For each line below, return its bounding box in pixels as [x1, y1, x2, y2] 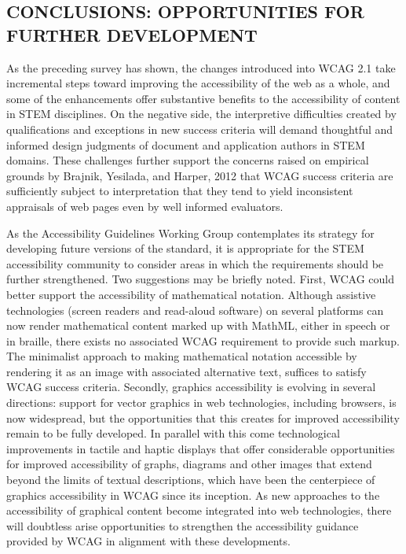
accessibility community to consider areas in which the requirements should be [6, 255, 384, 271]
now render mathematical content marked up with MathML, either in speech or [6, 317, 390, 334]
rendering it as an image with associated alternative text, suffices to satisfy [6, 363, 367, 379]
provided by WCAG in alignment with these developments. [6, 533, 291, 549]
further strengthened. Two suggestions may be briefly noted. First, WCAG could [6, 271, 395, 287]
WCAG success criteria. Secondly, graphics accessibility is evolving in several [6, 379, 376, 395]
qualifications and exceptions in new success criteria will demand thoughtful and [6, 120, 393, 137]
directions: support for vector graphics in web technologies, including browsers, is [6, 394, 397, 411]
